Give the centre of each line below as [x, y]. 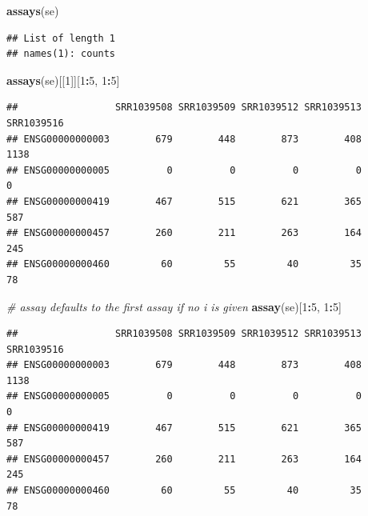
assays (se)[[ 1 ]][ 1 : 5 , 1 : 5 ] [63, 80]
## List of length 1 [61, 38]
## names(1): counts [61, 54]
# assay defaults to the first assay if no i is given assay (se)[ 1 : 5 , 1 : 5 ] [174, 306]
